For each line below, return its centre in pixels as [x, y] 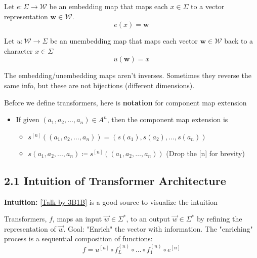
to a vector [208, 6]
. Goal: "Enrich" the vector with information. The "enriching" [158, 228]
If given [28, 119]
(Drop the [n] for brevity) [205, 153]
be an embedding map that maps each [109, 6]
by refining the [219, 219]
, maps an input [77, 219]
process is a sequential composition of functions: [78, 238]
